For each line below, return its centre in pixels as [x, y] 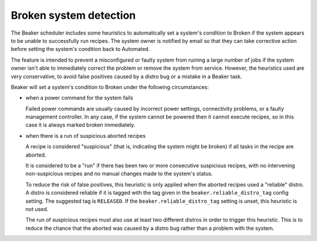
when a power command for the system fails [79, 98]
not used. [37, 209]
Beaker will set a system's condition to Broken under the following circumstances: [110, 87]
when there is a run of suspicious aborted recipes [86, 135]
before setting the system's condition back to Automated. [80, 49]
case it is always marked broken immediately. [80, 125]
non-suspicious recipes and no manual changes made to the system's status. [119, 174]
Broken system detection [73, 15]
